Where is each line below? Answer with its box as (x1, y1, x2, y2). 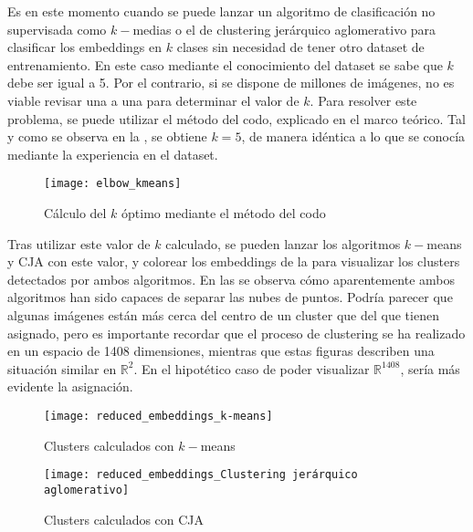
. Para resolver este (310, 90, 417, 110)
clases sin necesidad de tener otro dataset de (176, 37, 425, 57)
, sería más (400, 359, 460, 378)
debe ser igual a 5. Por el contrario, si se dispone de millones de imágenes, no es (7, 73, 455, 92)
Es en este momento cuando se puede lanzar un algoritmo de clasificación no (7, 2, 436, 20)
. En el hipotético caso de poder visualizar (133, 359, 370, 378)
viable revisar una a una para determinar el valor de (7, 90, 300, 110)
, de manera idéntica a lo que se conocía (241, 127, 466, 146)
